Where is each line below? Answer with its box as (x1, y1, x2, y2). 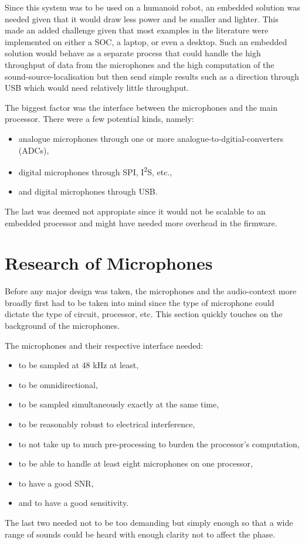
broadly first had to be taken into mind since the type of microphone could (5, 296, 274, 308)
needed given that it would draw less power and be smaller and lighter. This (5, 12, 279, 25)
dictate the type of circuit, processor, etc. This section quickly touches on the (5, 308, 283, 320)
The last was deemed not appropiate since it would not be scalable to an (5, 205, 266, 217)
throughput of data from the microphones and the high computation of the (5, 58, 274, 70)
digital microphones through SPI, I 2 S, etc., (18, 164, 172, 178)
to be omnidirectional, (18, 378, 98, 390)
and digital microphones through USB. (18, 185, 158, 198)
